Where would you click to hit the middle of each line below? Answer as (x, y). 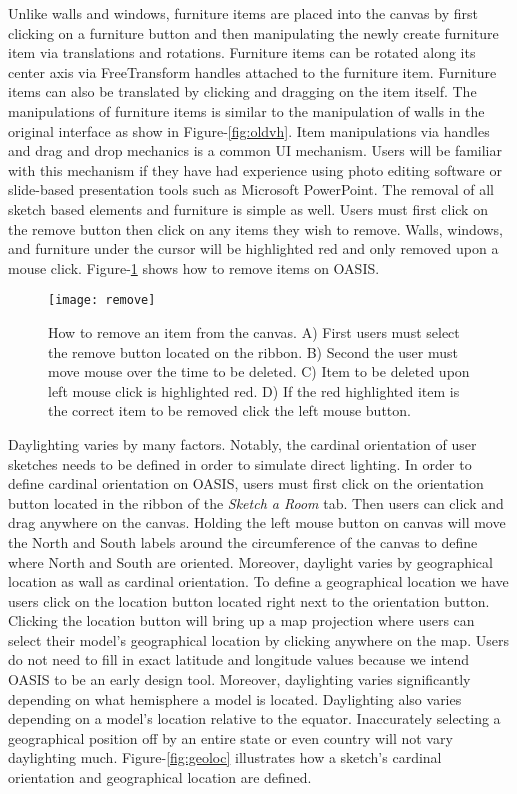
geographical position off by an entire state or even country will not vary (230, 737)
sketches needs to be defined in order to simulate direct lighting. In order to (240, 463)
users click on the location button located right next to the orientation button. (249, 600)
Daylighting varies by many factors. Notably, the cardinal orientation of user (242, 443)
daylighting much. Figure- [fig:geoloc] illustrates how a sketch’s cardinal (225, 757)
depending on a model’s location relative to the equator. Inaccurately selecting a (254, 718)
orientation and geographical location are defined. (160, 777)
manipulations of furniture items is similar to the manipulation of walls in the (246, 110)
